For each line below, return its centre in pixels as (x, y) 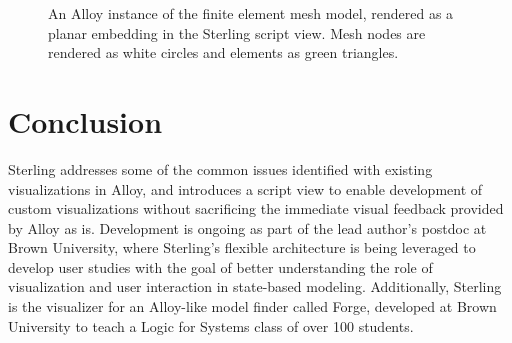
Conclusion (85, 120)
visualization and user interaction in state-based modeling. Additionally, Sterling (255, 286)
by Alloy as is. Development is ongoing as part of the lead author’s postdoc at (247, 227)
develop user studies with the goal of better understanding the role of (220, 266)
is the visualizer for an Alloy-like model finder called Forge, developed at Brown (252, 306)
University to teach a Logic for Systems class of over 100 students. (211, 325)
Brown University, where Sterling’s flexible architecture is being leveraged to (242, 247)
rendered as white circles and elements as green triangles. (223, 52)
